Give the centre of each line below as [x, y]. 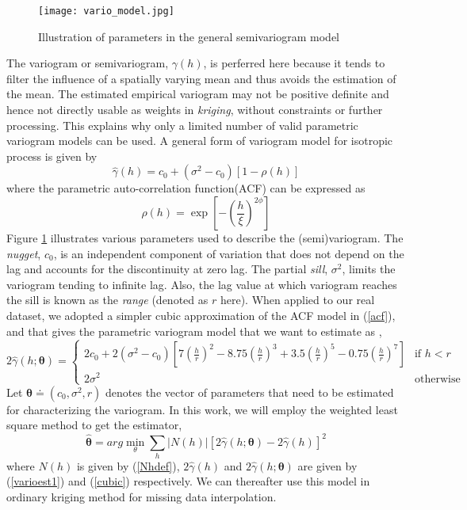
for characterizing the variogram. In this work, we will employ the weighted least [202, 409]
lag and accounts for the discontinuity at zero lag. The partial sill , [167, 269]
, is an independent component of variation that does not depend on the [229, 253]
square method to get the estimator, [94, 425]
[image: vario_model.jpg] [106, 11]
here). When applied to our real [297, 300]
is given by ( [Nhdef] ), [128, 465]
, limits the [369, 269]
